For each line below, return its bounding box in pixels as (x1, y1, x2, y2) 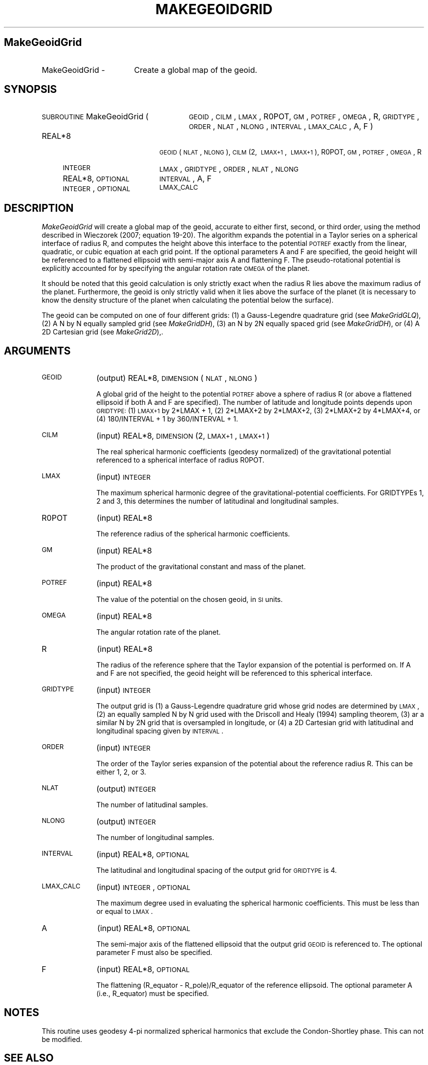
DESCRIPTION (4, 201, 74, 214)
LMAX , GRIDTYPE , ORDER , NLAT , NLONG (159, 164, 299, 174)
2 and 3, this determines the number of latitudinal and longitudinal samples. (96, 497, 339, 506)
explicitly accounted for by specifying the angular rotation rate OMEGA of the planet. (42, 264, 310, 273)
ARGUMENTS (4, 344, 71, 357)
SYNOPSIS (4, 83, 57, 96)
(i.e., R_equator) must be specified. (96, 989, 209, 998)
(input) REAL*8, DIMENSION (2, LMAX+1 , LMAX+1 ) (96, 431, 270, 441)
